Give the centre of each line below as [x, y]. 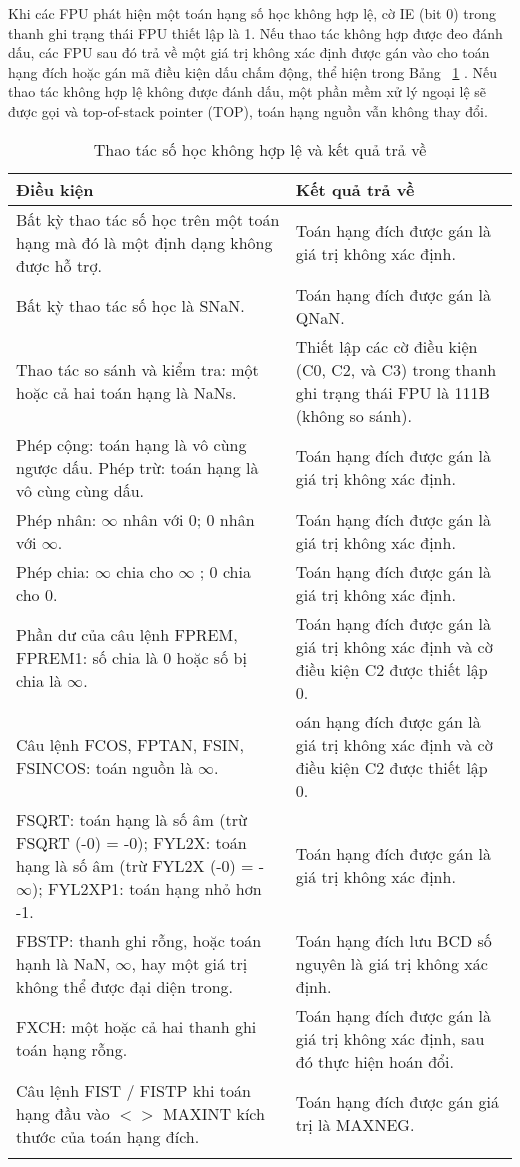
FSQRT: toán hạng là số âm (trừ [131, 819]
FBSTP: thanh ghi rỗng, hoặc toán [139, 940]
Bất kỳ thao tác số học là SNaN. [130, 306]
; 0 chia [225, 571]
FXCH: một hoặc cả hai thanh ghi [136, 1027]
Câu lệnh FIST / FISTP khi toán [133, 1090]
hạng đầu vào [63, 1113]
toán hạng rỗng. [72, 1050]
